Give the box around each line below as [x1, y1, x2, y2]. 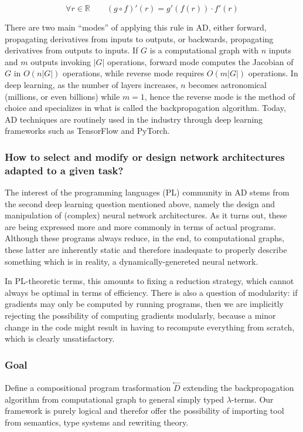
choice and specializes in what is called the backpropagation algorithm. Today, [5, 102, 286, 114]
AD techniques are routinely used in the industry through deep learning [5, 113, 263, 125]
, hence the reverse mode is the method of [144, 90, 295, 102]
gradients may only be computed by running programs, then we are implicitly [5, 298, 284, 310]
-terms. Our [231, 393, 274, 405]
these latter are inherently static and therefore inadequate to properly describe [5, 244, 287, 256]
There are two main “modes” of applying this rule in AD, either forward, [5, 21, 267, 33]
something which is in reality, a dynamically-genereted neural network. [5, 255, 258, 267]
